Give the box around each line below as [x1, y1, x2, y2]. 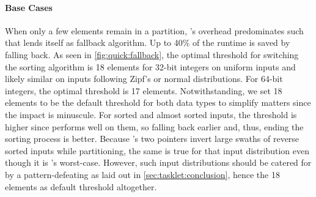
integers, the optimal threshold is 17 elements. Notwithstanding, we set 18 [5, 84, 282, 97]
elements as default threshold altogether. [5, 180, 157, 193]
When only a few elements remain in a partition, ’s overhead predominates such [5, 24, 304, 37]
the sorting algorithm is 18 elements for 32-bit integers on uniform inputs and [5, 60, 296, 73]
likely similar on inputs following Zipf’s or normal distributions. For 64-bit [5, 72, 283, 85]
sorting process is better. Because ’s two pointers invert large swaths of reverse [5, 132, 299, 145]
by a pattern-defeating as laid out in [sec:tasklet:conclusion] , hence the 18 [5, 168, 280, 180]
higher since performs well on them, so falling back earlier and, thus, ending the [5, 120, 304, 133]
